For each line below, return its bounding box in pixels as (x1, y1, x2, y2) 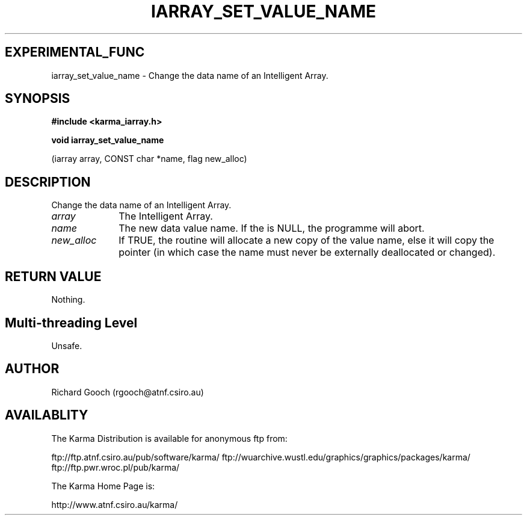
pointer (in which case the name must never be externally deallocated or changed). (119, 246, 496, 259)
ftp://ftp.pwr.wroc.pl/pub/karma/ (51, 462, 180, 472)
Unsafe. (51, 340, 82, 351)
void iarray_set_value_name (51, 135, 164, 146)
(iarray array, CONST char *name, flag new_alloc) (51, 153, 247, 164)
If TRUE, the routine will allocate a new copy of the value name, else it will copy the (119, 234, 495, 247)
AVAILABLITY (5, 407, 88, 423)
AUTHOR (5, 361, 60, 377)
